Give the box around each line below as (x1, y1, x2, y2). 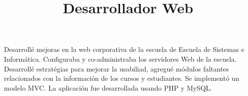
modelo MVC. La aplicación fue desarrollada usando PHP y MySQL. (4, 82, 212, 93)
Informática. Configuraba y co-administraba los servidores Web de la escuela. (4, 53, 237, 64)
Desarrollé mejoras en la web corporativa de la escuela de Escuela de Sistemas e (4, 44, 245, 54)
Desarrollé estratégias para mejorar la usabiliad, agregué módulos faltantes (4, 63, 229, 73)
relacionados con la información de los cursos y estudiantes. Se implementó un (4, 73, 240, 83)
